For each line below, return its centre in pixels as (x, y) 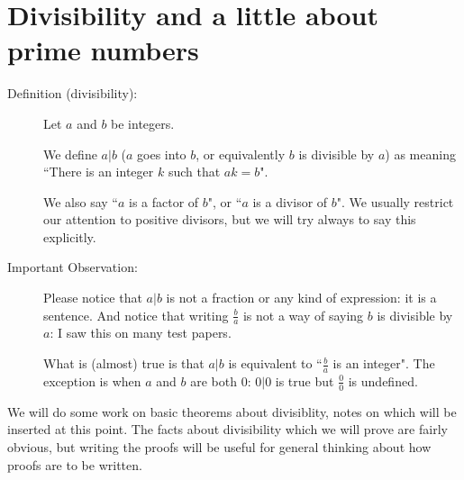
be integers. (143, 123)
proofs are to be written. (75, 464)
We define (70, 154)
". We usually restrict (395, 201)
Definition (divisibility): (73, 93)
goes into (162, 154)
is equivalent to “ (275, 363)
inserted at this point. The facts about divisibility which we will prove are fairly (227, 429)
